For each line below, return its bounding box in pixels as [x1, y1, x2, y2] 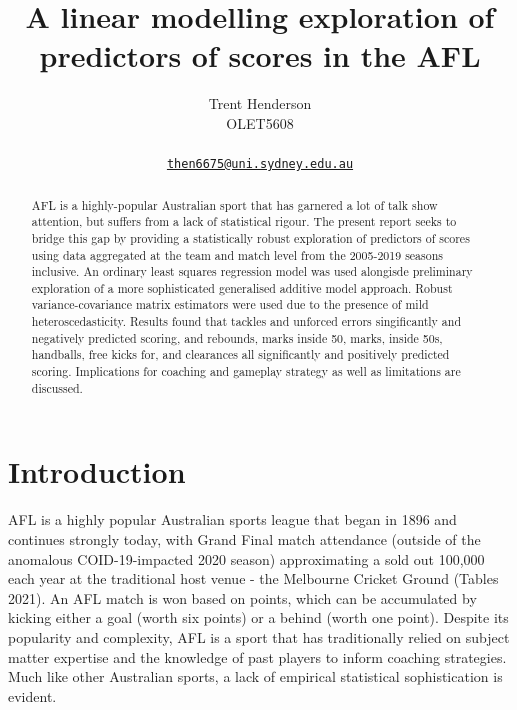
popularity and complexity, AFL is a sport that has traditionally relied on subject [8, 626, 510, 647]
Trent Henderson [208, 93, 312, 114]
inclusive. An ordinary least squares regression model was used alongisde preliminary [31, 263, 473, 280]
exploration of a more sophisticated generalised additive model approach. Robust [31, 279, 453, 296]
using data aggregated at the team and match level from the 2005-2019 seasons [31, 246, 443, 263]
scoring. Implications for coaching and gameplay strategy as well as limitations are [31, 363, 461, 380]
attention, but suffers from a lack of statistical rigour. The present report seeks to [31, 213, 457, 230]
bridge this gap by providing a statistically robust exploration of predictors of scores [31, 229, 470, 246]
